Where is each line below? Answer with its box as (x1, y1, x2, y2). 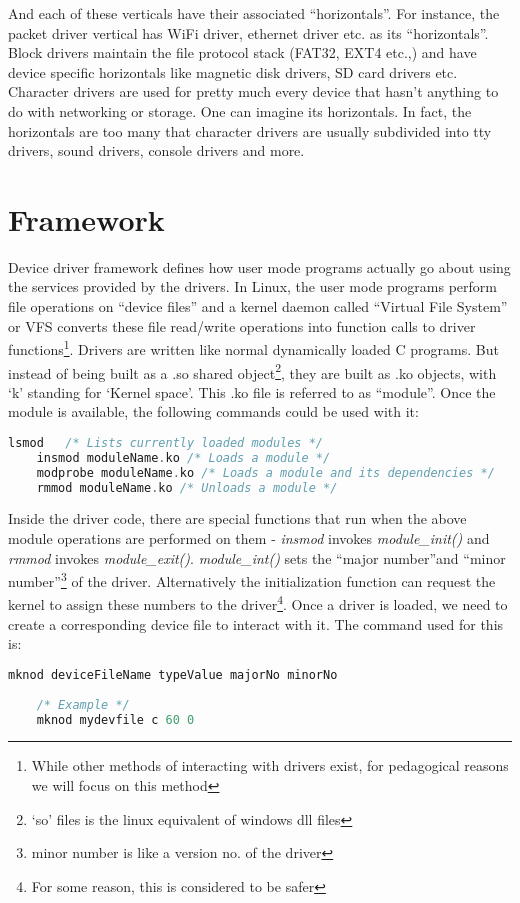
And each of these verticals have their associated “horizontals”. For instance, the (8, 3, 500, 23)
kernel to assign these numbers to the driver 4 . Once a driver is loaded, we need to (8, 591, 508, 615)
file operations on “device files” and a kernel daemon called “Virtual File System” (8, 296, 508, 317)
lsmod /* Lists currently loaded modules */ (8, 435, 323, 450)
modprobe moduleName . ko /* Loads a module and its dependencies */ (36, 465, 495, 480)
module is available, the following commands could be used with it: (8, 401, 419, 422)
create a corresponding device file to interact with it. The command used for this (8, 613, 504, 634)
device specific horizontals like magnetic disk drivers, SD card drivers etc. (8, 61, 458, 82)
